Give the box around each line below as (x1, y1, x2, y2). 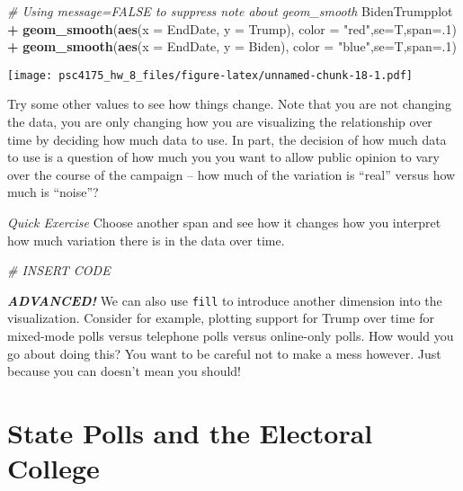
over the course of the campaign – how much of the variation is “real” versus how (7, 165, 456, 183)
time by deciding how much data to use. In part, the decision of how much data (7, 129, 447, 148)
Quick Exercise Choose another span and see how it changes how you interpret (7, 213, 441, 231)
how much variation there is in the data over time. (7, 230, 285, 249)
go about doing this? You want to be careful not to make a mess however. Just (7, 344, 441, 362)
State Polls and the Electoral (7, 415, 373, 451)
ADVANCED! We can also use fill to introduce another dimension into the (7, 290, 442, 309)
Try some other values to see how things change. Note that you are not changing (7, 94, 451, 113)
